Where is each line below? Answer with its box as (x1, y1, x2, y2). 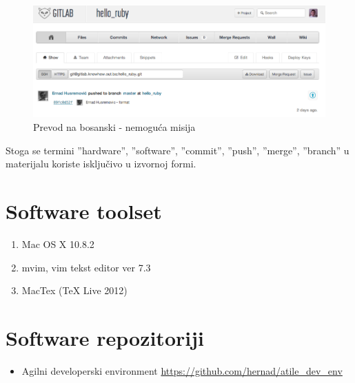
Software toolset (6, 197, 162, 225)
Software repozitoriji (6, 323, 204, 351)
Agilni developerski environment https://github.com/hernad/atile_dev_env (21, 363, 343, 377)
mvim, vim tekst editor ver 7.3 (21, 260, 151, 274)
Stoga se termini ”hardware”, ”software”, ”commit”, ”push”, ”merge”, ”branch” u (6, 143, 349, 157)
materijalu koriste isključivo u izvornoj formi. (6, 156, 196, 171)
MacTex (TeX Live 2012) (21, 283, 128, 298)
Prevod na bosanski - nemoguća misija (33, 120, 196, 134)
